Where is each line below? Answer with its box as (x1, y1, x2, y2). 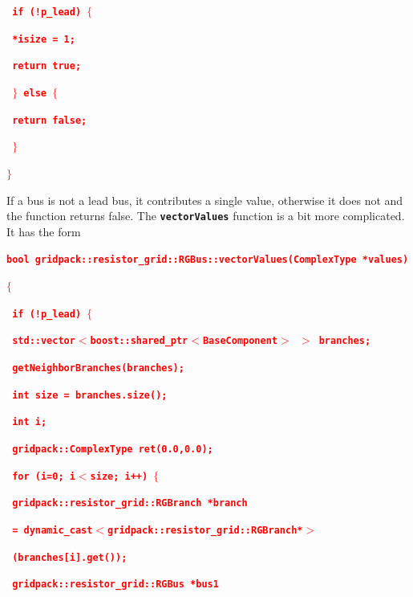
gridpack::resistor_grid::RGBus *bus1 (12, 579, 219, 591)
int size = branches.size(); (12, 389, 168, 401)
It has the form (6, 223, 81, 239)
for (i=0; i (12, 470, 75, 482)
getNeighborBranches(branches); (12, 362, 184, 374)
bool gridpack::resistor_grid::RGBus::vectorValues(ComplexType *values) (6, 254, 409, 266)
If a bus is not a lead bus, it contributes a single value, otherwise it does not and (6, 191, 403, 208)
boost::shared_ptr (90, 335, 188, 347)
